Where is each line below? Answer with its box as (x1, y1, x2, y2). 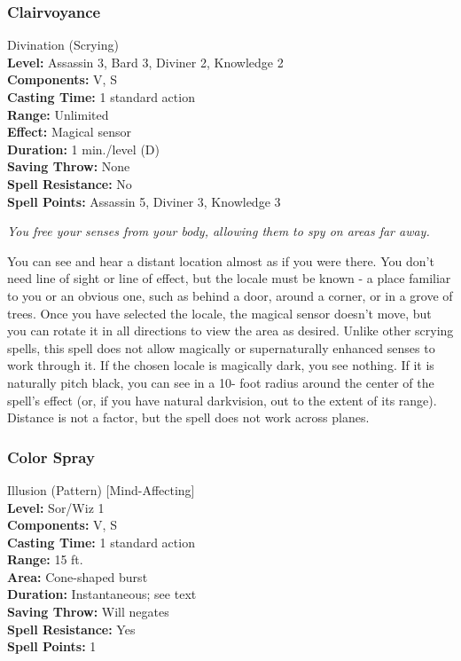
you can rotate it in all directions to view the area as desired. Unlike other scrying (7, 321, 454, 340)
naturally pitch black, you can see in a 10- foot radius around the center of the (7, 373, 434, 391)
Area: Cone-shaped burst (7, 567, 148, 586)
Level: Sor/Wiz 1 (7, 498, 105, 516)
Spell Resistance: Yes (7, 619, 136, 638)
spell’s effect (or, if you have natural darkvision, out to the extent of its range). (7, 390, 437, 409)
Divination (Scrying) (7, 35, 119, 54)
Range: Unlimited (7, 105, 109, 123)
